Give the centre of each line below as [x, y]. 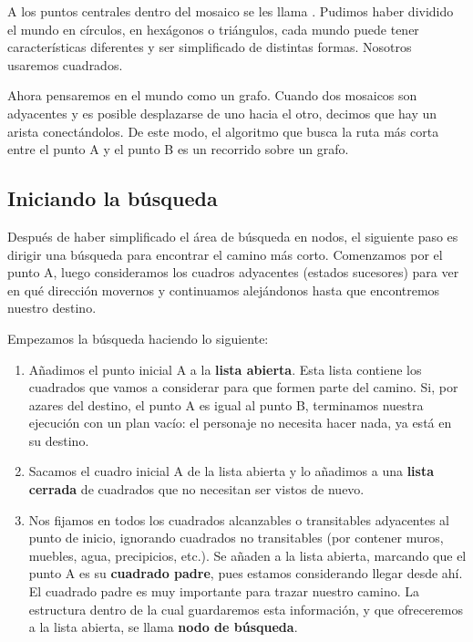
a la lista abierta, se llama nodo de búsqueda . [163, 627]
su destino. [59, 440]
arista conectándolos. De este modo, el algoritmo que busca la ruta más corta [223, 131]
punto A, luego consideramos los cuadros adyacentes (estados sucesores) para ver [233, 272]
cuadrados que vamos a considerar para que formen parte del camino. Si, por [243, 387]
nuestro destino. [52, 308]
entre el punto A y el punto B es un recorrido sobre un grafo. [178, 149]
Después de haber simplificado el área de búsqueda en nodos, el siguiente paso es [233, 236]
